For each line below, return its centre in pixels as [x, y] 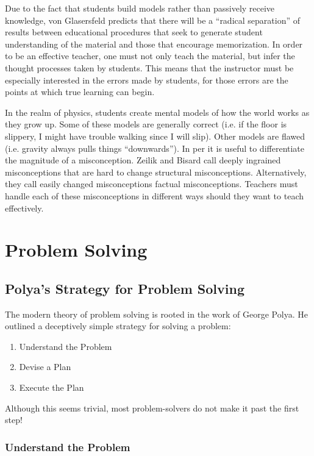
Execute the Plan [52, 387]
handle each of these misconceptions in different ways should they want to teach [154, 195]
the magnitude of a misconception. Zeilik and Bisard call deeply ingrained [143, 160]
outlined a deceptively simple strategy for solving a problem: [118, 326]
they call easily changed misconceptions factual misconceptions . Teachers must [152, 184]
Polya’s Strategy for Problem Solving [125, 288]
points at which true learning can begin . [80, 92]
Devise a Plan [45, 367]
